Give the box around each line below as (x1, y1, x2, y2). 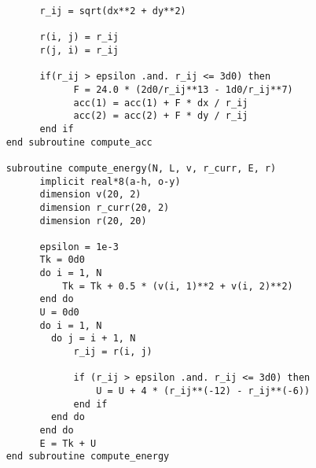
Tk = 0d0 (39, 254, 85, 266)
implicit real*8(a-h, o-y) (39, 175, 181, 187)
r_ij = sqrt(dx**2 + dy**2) (39, 6, 186, 17)
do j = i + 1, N (50, 333, 136, 345)
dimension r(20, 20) (39, 215, 147, 227)
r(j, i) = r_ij (39, 44, 119, 56)
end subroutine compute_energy (6, 451, 170, 462)
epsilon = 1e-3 (39, 241, 119, 252)
